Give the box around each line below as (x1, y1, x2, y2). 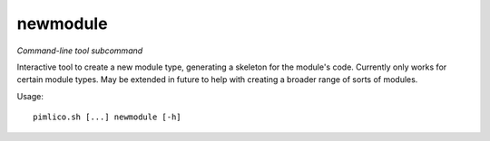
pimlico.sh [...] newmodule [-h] (33, 112, 181, 122)
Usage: (16, 90, 44, 101)
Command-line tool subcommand (16, 45, 143, 56)
